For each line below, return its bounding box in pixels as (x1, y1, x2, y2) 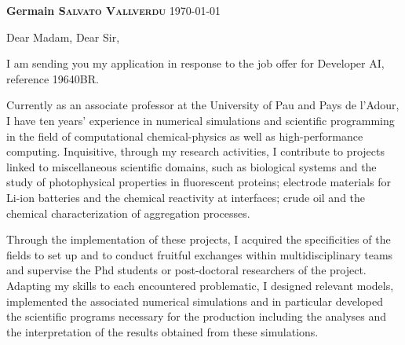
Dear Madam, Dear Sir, (6, 28, 120, 45)
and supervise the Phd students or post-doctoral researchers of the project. (6, 262, 367, 278)
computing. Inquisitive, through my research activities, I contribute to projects (6, 143, 385, 160)
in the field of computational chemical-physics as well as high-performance (6, 127, 363, 144)
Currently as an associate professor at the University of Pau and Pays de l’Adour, (6, 97, 400, 113)
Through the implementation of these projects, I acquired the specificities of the (6, 231, 391, 248)
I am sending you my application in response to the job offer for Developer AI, (6, 55, 385, 72)
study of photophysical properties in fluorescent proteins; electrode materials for (6, 174, 391, 190)
